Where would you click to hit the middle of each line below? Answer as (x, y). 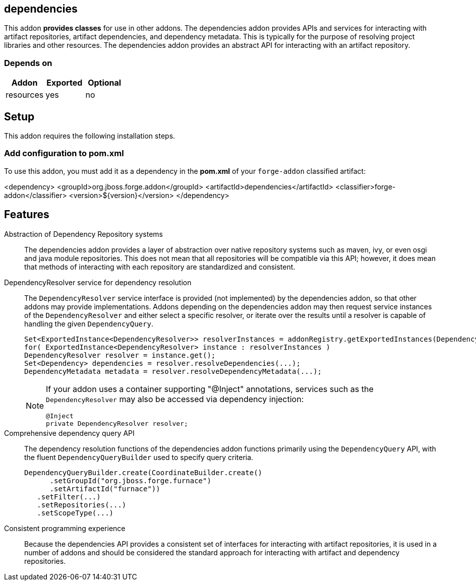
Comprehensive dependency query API (69, 433)
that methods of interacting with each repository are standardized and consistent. (160, 267)
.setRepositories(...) (82, 505)
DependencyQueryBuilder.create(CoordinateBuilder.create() (143, 472)
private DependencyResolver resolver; (117, 423)
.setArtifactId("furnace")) (105, 489)
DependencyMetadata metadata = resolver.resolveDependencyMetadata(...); (173, 371)
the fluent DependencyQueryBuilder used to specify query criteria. (139, 457)
